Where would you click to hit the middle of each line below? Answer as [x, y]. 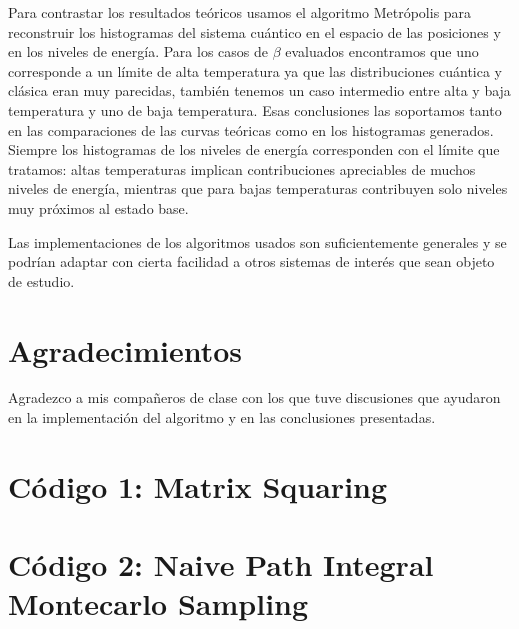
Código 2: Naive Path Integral [221, 564]
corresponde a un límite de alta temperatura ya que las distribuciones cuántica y [255, 70]
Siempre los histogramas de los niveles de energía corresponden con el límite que [254, 149]
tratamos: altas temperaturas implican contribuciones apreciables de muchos [242, 168]
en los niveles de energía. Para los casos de [138, 51]
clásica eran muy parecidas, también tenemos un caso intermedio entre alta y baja [259, 90]
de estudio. [41, 280]
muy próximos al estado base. [98, 207]
